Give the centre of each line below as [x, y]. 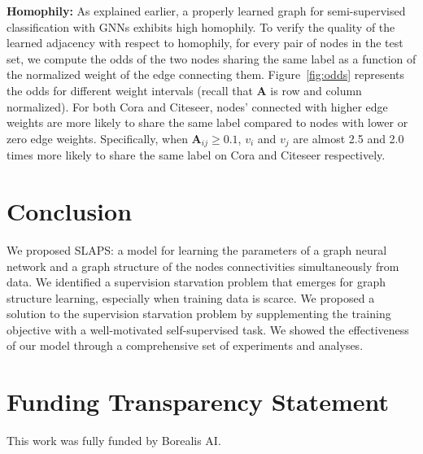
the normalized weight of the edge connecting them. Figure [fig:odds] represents [206, 74]
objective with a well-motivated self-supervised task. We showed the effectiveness [208, 329]
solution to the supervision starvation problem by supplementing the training [199, 314]
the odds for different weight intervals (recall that [130, 90]
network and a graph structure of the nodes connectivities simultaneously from [203, 266]
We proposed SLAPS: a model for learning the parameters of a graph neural [197, 249]
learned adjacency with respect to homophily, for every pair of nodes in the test [205, 43]
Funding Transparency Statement [198, 402]
